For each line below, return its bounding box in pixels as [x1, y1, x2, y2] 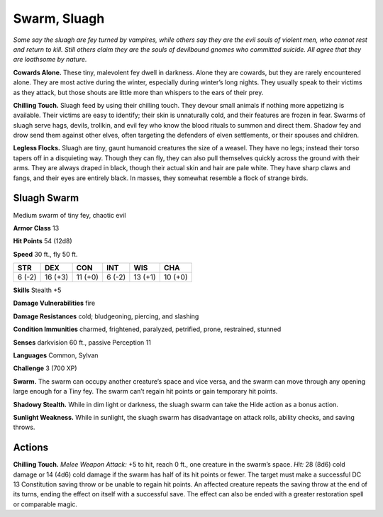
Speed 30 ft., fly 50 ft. [13, 250, 78, 258]
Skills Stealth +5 [13, 286, 62, 294]
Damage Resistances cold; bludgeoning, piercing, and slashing [13, 312, 199, 321]
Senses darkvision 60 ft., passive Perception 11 [13, 338, 152, 347]
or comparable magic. [13, 500, 78, 508]
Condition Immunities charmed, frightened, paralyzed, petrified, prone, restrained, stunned [13, 325, 282, 333]
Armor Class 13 [13, 223, 60, 232]
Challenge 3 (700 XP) [13, 364, 77, 372]
